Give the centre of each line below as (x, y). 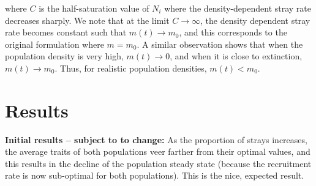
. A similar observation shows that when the (220, 44)
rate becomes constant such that (66, 32)
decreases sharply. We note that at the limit (87, 20)
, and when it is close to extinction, (236, 56)
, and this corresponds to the (233, 32)
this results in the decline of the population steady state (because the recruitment (158, 163)
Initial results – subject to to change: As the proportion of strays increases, (156, 139)
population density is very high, (64, 56)
